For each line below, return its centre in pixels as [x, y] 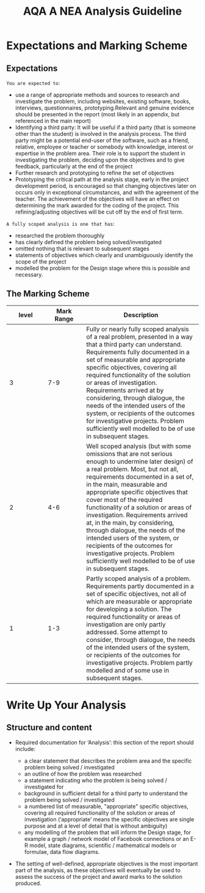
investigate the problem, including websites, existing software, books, [103, 101]
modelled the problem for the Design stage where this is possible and [103, 268]
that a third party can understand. [134, 344]
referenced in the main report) [53, 121]
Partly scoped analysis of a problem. [138, 578]
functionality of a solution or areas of [139, 507]
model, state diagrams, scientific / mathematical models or [103, 845]
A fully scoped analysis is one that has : [60, 224]
